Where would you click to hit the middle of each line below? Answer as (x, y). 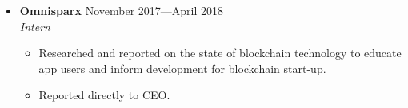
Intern (35, 26)
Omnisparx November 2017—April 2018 (121, 10)
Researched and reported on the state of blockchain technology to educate (220, 53)
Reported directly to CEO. (104, 95)
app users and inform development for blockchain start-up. (182, 68)
